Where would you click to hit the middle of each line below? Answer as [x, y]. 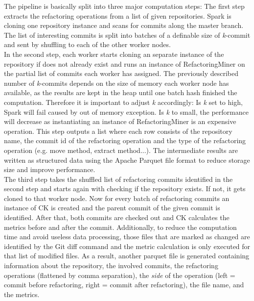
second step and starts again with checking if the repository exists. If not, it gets [125, 188]
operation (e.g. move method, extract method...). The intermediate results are [121, 150]
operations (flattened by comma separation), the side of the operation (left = [120, 275]
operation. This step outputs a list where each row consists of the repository [118, 131]
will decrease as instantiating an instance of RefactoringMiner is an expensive [120, 121]
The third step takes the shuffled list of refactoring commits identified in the [118, 179]
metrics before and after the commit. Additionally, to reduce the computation [120, 227]
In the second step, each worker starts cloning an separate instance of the [114, 54]
